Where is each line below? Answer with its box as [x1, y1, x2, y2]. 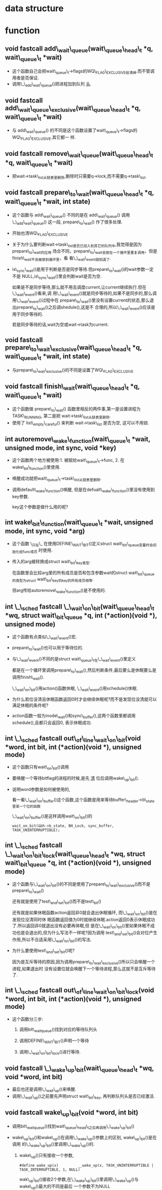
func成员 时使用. [22, 547, 53, 554]
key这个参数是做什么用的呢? [12, 503, 69, 510]
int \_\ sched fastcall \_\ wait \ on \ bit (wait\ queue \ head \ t [5, 603, 155, 612]
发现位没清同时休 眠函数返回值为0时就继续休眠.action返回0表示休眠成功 [12, 916, 155, 922]
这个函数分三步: [12, 1016, 44, 1022]
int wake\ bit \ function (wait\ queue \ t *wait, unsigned [5, 518, 153, 528]
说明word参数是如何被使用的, [12, 786, 71, 792]
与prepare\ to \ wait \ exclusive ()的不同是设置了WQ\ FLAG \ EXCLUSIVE [12, 367, 134, 374]
